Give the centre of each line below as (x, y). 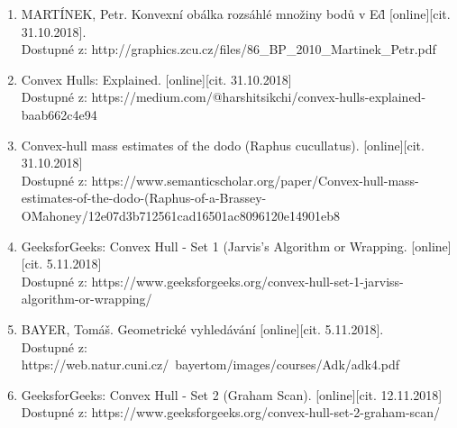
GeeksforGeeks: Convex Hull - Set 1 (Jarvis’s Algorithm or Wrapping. (214, 246)
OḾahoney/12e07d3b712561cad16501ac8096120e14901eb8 (180, 215)
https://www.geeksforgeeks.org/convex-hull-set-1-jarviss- (247, 281)
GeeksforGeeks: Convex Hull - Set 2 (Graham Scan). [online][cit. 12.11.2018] (232, 394)
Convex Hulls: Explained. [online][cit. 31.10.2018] (156, 79)
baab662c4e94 (59, 114)
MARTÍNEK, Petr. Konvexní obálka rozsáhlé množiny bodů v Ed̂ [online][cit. (236, 14)
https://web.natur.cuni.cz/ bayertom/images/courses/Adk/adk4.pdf (210, 364)
